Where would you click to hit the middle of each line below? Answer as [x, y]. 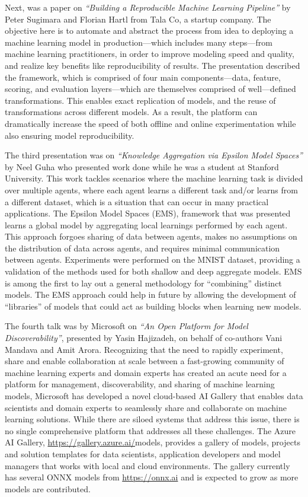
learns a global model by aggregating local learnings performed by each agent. [146, 224]
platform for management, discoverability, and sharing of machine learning [140, 384]
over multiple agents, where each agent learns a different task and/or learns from [151, 189]
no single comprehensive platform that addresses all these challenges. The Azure [150, 430]
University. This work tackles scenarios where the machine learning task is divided [154, 178]
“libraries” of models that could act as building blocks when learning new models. [153, 306]
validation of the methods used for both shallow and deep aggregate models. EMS [153, 271]
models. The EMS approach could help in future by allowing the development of [150, 294]
